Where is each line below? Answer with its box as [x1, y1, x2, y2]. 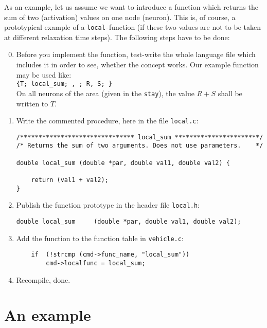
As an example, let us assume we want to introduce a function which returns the [4, 2, 258, 12]
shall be [218, 87, 242, 98]
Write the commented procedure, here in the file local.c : [16, 115, 199, 126]
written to [16, 98, 48, 108]
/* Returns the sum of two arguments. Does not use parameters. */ [16, 142, 263, 150]
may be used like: [16, 69, 72, 80]
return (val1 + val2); [31, 176, 109, 184]
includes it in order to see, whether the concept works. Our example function [16, 59, 259, 70]
